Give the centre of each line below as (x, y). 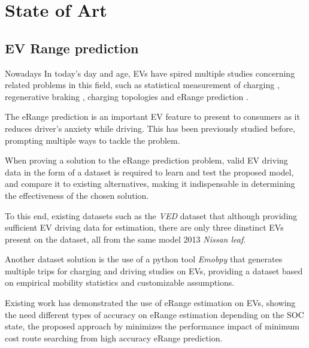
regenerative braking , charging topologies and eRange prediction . (127, 96)
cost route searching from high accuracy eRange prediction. (114, 338)
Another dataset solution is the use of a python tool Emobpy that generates (144, 259)
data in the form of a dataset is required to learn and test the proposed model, (149, 172)
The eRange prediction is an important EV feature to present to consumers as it (152, 116)
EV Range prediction (72, 48)
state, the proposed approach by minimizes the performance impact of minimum (152, 326)
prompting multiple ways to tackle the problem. (93, 140)
